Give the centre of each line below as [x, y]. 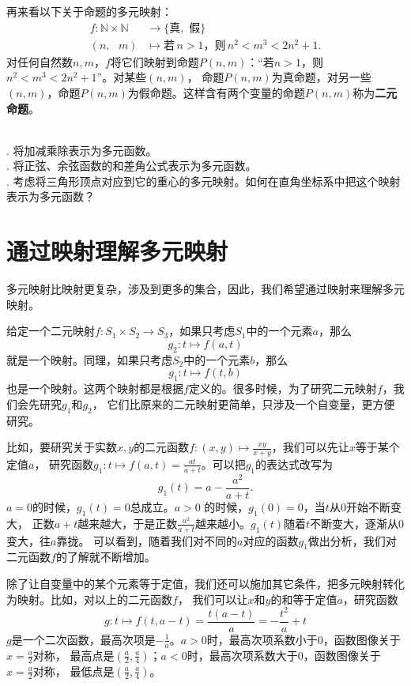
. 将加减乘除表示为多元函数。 [82, 150]
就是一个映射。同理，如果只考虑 [89, 359]
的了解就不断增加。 [106, 557]
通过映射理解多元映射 [117, 251]
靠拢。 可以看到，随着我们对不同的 [147, 540]
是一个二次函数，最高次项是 [83, 639]
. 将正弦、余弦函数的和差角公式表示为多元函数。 [132, 166]
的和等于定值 [304, 599]
